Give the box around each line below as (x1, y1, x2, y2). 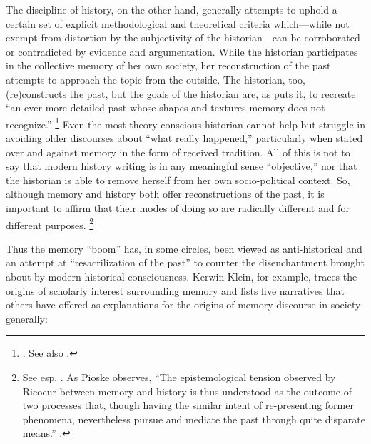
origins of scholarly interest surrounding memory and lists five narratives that (6, 283, 345, 298)
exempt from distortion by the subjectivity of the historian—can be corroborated (6, 30, 360, 45)
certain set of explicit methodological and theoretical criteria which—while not (6, 16, 350, 31)
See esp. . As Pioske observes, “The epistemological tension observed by (22, 369, 336, 384)
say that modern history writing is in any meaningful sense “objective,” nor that (6, 158, 357, 173)
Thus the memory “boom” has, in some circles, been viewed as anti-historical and (6, 241, 362, 256)
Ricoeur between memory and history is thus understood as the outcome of (22, 383, 352, 398)
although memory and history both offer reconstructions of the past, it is (6, 186, 325, 201)
